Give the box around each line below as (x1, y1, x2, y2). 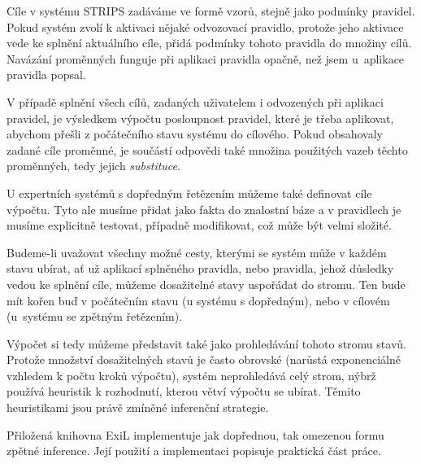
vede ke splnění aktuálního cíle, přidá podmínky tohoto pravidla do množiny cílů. (7, 34, 412, 51)
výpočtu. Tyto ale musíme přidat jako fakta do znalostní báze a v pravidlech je (7, 200, 401, 217)
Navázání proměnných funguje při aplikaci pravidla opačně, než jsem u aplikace (7, 50, 405, 67)
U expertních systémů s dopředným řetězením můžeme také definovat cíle (7, 184, 372, 201)
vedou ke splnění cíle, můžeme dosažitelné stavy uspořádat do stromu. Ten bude (7, 275, 406, 292)
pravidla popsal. (7, 66, 86, 83)
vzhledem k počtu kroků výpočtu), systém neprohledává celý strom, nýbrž (7, 366, 376, 383)
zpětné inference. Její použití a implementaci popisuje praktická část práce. (7, 442, 381, 459)
